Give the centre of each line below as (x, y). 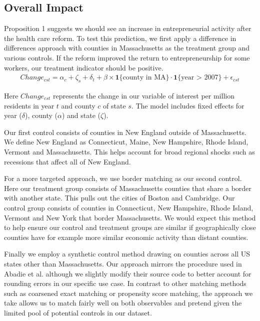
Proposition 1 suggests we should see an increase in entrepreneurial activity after (128, 28)
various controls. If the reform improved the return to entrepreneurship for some (127, 57)
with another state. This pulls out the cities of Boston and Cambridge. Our (119, 198)
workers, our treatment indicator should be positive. (84, 67)
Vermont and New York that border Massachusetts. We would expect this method (130, 217)
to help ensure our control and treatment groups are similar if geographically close (130, 227)
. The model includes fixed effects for (188, 105)
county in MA (144, 78)
